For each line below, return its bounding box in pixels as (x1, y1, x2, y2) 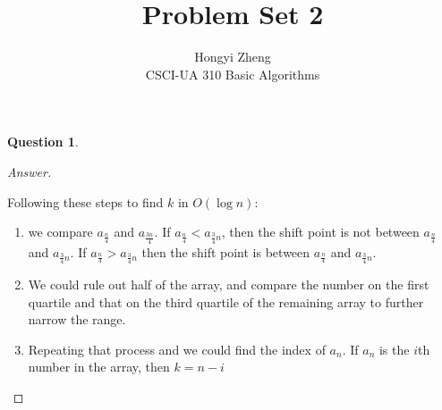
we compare (28, 222, 93, 241)
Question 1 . (7, 132, 79, 151)
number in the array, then (28, 357, 170, 376)
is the (378, 339, 410, 358)
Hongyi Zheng (194, 47, 271, 66)
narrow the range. (28, 310, 126, 329)
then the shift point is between (141, 242, 310, 261)
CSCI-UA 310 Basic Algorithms (145, 64, 320, 83)
